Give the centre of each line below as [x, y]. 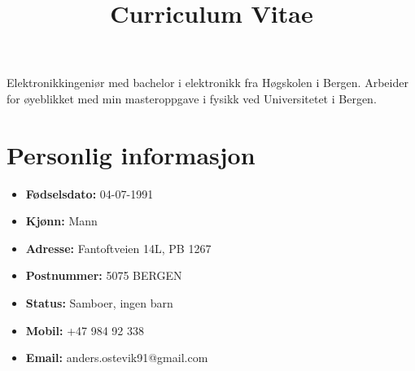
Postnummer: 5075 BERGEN [104, 275]
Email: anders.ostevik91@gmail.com [117, 358]
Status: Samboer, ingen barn [99, 303]
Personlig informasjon [131, 154]
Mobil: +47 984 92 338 [85, 330]
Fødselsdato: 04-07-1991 [90, 193]
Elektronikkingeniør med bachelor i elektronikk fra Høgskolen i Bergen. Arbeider [207, 83]
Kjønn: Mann [61, 221]
